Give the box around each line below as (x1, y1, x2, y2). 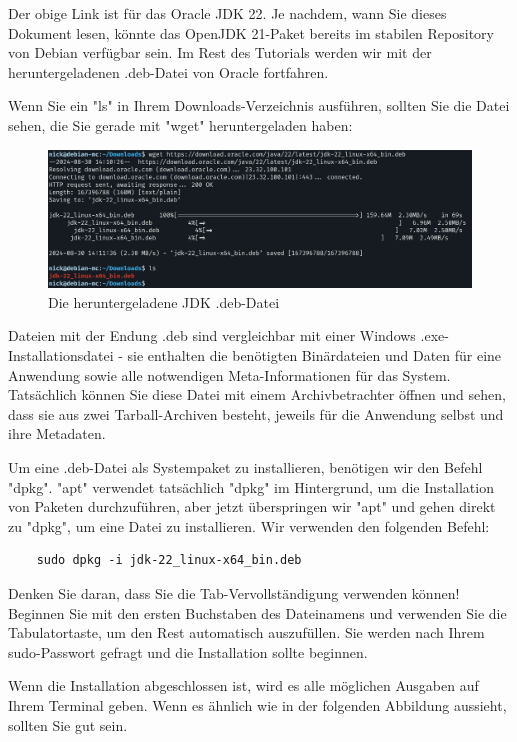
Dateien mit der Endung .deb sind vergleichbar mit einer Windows (8, 325, 416, 346)
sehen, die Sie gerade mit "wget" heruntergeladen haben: (8, 114, 353, 135)
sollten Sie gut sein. (8, 714, 128, 735)
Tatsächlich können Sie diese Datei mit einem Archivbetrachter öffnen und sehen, (8, 384, 506, 405)
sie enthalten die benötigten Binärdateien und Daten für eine (127, 345, 502, 366)
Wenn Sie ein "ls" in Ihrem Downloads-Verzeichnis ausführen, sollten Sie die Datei (8, 95, 510, 116)
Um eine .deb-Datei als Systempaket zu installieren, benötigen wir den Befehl (8, 457, 483, 478)
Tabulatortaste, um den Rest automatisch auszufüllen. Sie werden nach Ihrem (8, 622, 485, 643)
